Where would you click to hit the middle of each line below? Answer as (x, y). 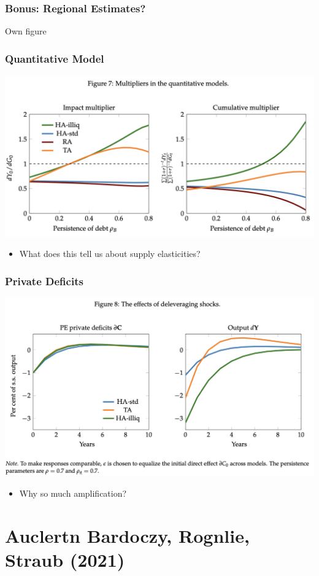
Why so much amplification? (73, 493)
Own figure (26, 31)
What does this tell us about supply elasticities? (110, 254)
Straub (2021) (65, 559)
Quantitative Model (55, 58)
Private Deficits (44, 281)
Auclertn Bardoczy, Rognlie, (127, 535)
